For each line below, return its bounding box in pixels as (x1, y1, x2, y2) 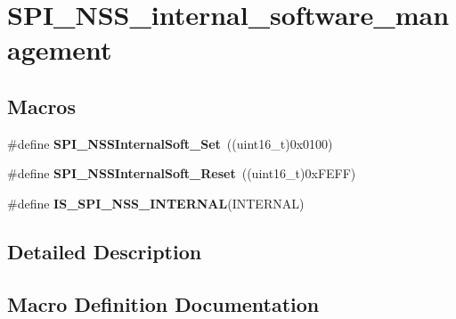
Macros (7, 92, 76, 119)
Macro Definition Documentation (7, 290, 320, 317)
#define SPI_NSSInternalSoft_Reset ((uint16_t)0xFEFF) (7, 164, 356, 183)
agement (7, 31, 112, 68)
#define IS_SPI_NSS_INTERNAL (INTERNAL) (7, 193, 305, 212)
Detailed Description (7, 237, 202, 265)
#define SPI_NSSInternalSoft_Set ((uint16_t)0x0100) (7, 134, 333, 152)
